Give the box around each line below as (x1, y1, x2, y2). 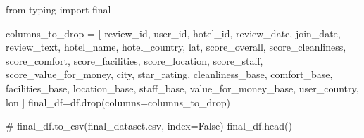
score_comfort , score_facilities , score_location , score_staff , (6, 53, 263, 68)
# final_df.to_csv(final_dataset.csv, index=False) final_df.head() (6, 118, 292, 133)
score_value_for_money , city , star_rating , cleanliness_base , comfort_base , (6, 67, 333, 82)
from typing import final (6, 2, 111, 16)
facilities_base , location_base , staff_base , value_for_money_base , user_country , (6, 80, 359, 95)
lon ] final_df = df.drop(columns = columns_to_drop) (6, 94, 230, 109)
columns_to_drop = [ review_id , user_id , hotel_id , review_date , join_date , (6, 25, 341, 40)
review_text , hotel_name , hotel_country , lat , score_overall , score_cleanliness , (6, 39, 346, 54)
